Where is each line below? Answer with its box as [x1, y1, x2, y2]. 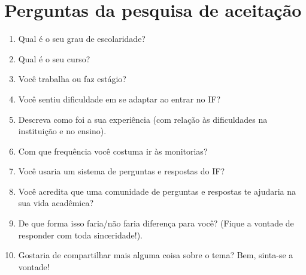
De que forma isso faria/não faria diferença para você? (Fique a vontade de [18, 217, 294, 229]
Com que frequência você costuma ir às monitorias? [18, 144, 208, 157]
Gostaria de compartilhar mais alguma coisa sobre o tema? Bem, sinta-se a [18, 249, 293, 261]
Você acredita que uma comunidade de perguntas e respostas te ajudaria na [18, 185, 296, 197]
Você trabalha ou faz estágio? [18, 72, 126, 85]
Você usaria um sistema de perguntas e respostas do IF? [18, 165, 225, 177]
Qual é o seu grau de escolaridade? [18, 32, 146, 45]
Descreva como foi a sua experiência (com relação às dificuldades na [18, 113, 268, 125]
